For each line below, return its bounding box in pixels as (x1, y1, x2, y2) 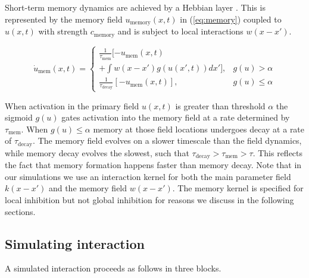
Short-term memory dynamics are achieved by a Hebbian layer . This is (5, 1, 266, 13)
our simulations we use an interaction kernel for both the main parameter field (5, 170, 291, 182)
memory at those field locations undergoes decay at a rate (93, 122, 305, 135)
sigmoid (5, 111, 33, 124)
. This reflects (252, 146, 303, 159)
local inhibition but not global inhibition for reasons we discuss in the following (5, 194, 294, 206)
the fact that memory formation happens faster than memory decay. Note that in (5, 159, 302, 171)
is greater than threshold (175, 99, 266, 112)
